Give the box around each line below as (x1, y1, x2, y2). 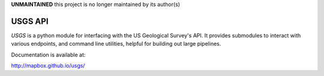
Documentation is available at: (11, 51, 86, 58)
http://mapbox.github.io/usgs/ (11, 62, 85, 69)
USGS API (11, 16, 49, 26)
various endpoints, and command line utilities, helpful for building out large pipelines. (11, 40, 221, 47)
